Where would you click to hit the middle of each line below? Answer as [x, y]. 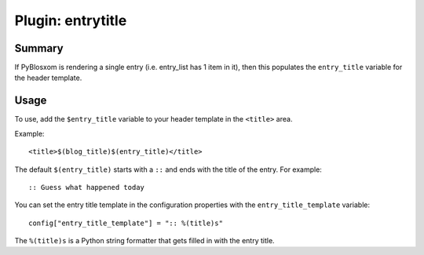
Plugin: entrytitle [71, 20]
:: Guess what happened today [87, 187]
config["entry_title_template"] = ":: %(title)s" [126, 223]
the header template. [48, 78]
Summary [39, 48]
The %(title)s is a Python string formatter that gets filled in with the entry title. [144, 241]
